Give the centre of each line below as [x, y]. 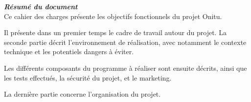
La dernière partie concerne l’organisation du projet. [82, 94]
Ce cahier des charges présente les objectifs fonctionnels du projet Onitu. [113, 16]
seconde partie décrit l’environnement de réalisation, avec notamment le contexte [125, 42]
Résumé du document [41, 6]
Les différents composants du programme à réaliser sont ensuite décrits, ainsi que [125, 68]
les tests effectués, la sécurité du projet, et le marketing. [88, 77]
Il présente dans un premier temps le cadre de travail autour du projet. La [115, 32]
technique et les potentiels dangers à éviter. [69, 51]
